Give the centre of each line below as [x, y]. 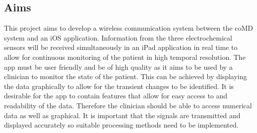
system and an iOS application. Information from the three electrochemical [118, 37]
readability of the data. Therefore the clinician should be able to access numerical [128, 105]
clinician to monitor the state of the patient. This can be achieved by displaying [126, 76]
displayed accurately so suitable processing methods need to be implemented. [121, 125]
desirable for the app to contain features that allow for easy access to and [116, 96]
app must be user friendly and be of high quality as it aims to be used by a [118, 66]
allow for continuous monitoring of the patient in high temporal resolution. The [125, 57]
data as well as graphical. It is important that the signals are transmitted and [122, 115]
